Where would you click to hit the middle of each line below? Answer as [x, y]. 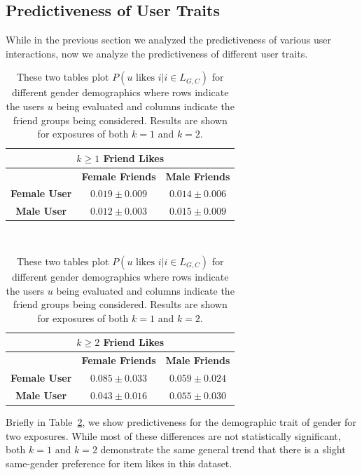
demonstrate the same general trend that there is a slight [223, 449]
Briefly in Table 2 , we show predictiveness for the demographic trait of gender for [181, 421]
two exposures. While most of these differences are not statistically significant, [173, 435]
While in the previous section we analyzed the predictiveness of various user [168, 40]
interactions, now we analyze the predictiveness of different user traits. [157, 53]
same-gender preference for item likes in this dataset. [119, 463]
